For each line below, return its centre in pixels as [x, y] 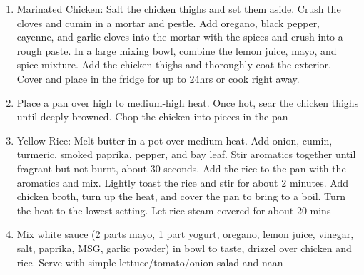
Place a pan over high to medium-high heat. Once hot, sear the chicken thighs [188, 102]
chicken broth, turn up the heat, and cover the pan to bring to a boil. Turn [181, 196]
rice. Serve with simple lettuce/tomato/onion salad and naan [150, 262]
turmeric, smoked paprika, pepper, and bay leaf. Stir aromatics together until [186, 154]
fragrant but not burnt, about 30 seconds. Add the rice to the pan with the [181, 168]
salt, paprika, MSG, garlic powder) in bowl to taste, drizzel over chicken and [184, 248]
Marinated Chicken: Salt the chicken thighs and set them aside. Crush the [179, 9]
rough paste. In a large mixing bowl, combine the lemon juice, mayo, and [177, 50]
